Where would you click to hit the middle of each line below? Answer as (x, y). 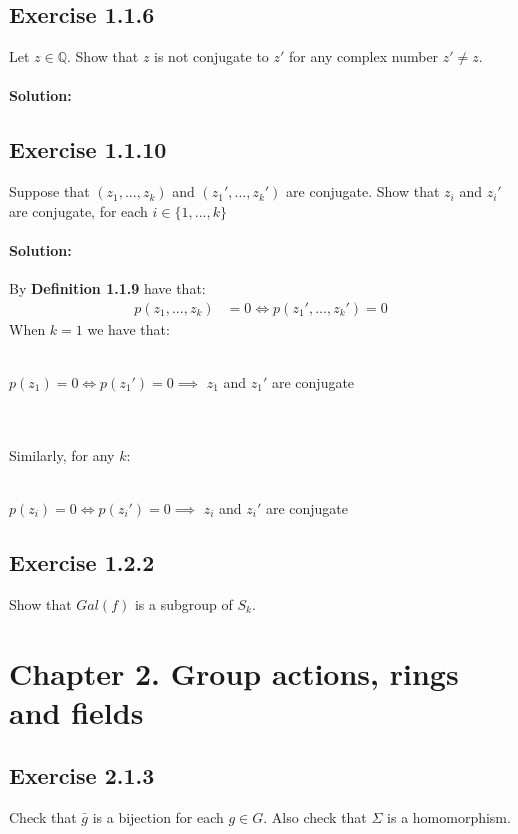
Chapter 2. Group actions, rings (234, 672)
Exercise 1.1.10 (88, 149)
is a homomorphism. (449, 817)
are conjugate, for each (78, 210)
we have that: (128, 328)
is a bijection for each (158, 817)
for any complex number (364, 56)
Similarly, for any (62, 454)
